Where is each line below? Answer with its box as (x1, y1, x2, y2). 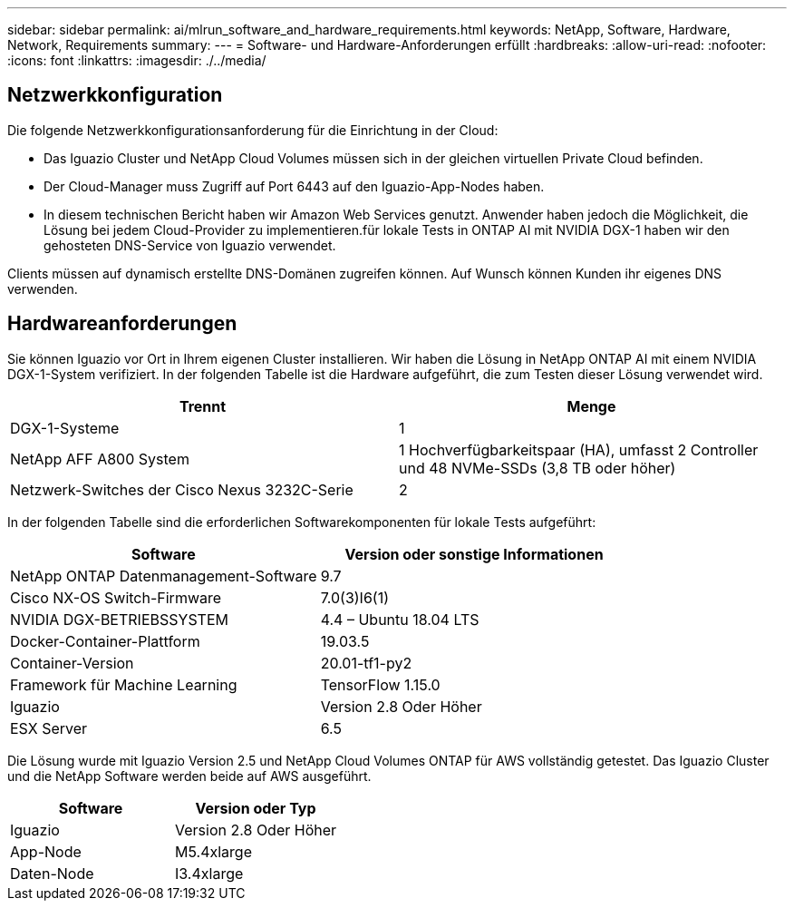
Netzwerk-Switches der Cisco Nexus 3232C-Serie (10, 480, 353, 499)
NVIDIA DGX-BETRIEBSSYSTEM (10, 610, 228, 629)
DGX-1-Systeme (10, 418, 120, 437)
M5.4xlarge (175, 842, 252, 861)
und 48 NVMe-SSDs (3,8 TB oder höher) (399, 458, 676, 477)
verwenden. (7, 280, 78, 297)
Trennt (179, 396, 227, 415)
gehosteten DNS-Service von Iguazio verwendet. (44, 237, 336, 253)
